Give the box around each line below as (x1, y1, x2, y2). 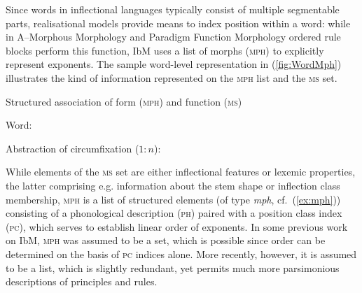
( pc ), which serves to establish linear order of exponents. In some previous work (6, 219, 348, 234)
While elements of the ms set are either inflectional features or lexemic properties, (6, 164, 356, 179)
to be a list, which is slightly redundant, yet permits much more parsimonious (6, 260, 340, 275)
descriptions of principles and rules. (6, 274, 158, 289)
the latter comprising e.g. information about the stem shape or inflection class (6, 178, 340, 192)
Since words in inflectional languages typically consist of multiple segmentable (6, 2, 340, 16)
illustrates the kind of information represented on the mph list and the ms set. (6, 70, 337, 85)
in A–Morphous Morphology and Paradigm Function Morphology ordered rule (6, 29, 341, 44)
